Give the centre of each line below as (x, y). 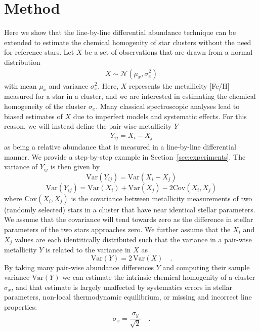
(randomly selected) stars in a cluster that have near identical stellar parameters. (130, 209)
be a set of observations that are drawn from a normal (169, 52)
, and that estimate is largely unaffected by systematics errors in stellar (122, 287)
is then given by (75, 167)
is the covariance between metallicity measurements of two (162, 198)
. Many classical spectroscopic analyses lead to (168, 106)
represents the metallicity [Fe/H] (179, 85)
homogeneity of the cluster (45, 106)
